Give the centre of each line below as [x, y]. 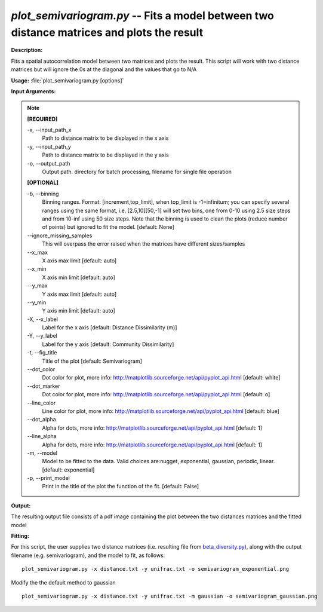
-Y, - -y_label [42, 336]
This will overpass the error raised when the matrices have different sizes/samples [144, 244]
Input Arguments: [33, 91]
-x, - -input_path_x [49, 130]
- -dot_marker [44, 386]
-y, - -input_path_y [49, 146]
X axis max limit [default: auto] [79, 261]
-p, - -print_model [48, 478]
